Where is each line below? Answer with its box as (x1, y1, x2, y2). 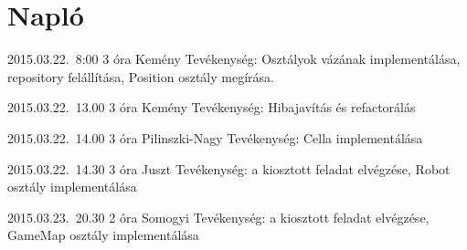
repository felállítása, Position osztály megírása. (7, 67, 274, 86)
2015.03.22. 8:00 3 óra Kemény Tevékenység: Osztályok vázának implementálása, (7, 49, 461, 68)
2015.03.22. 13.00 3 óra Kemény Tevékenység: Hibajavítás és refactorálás (7, 98, 416, 117)
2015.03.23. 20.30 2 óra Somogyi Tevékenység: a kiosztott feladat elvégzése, (7, 207, 430, 226)
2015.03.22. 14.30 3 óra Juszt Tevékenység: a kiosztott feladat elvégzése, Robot (7, 159, 451, 178)
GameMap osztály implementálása (7, 225, 199, 245)
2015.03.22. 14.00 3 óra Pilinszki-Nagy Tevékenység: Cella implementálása (7, 128, 423, 147)
